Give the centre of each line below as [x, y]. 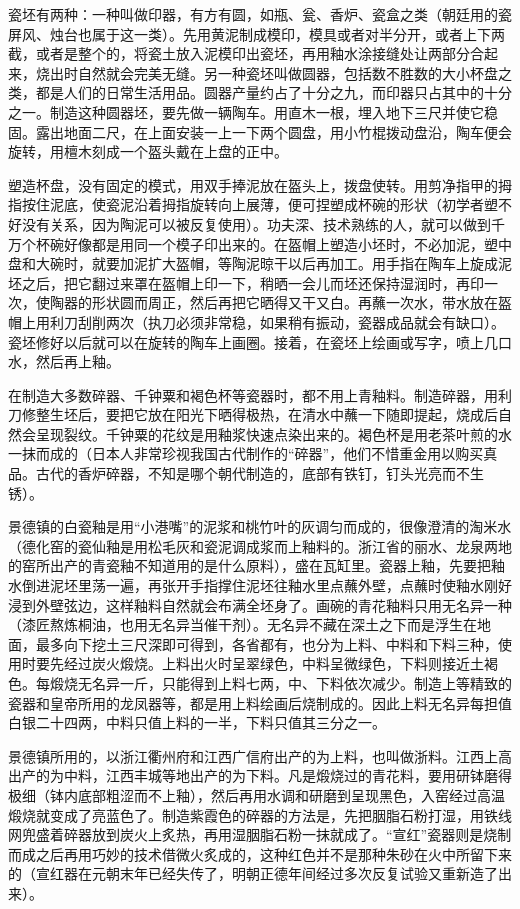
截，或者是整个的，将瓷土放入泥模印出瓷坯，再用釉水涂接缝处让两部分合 [246, 53]
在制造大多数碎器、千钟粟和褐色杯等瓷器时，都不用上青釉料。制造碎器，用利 [260, 394]
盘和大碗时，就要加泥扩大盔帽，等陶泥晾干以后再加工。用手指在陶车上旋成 [253, 263]
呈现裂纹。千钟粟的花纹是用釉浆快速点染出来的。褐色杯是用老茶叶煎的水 [273, 433]
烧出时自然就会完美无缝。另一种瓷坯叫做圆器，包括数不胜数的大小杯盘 [266, 72]
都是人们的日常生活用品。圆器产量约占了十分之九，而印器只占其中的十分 [273, 92]
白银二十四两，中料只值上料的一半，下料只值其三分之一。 [197, 722]
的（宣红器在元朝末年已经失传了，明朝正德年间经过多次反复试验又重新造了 [253, 873]
